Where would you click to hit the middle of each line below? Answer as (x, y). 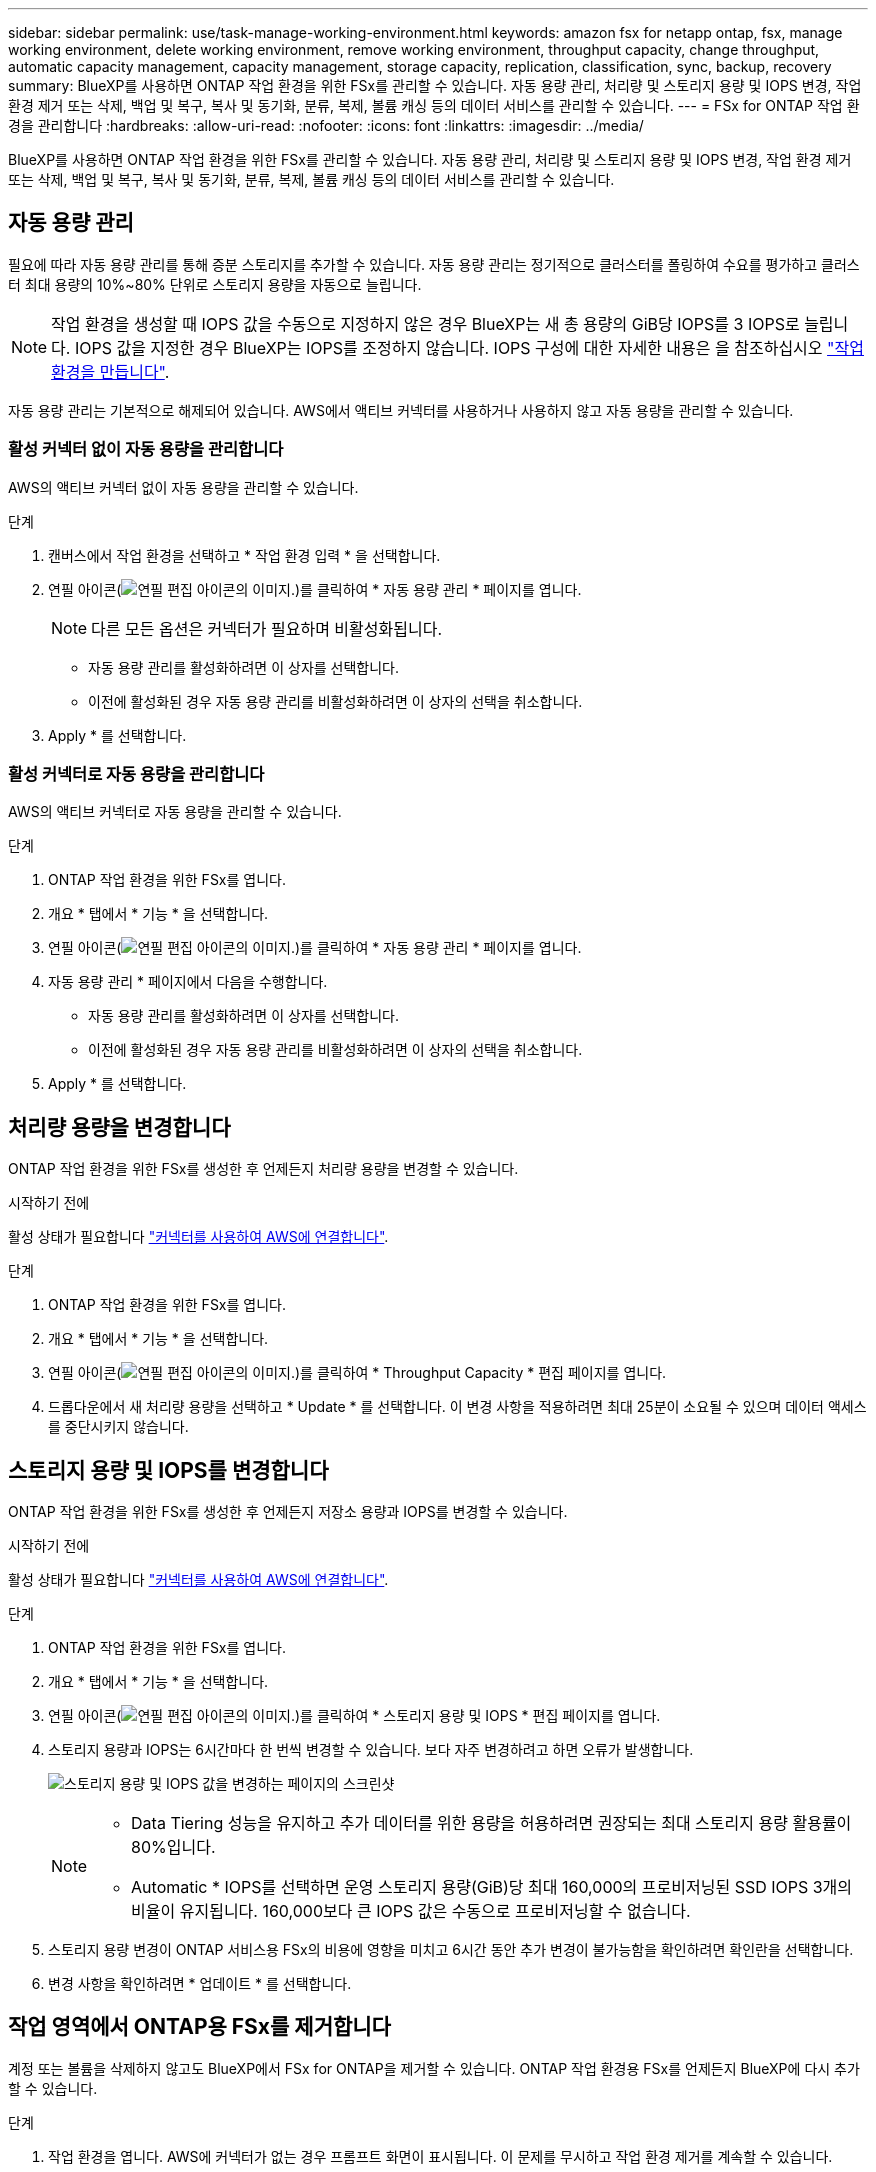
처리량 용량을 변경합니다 (119, 1127)
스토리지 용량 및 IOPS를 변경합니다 (168, 1470)
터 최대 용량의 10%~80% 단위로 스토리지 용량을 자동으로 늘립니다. (215, 284)
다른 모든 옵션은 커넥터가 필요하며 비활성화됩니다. (267, 628)
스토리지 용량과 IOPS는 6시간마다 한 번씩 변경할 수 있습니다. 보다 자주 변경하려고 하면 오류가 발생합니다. (371, 1750)
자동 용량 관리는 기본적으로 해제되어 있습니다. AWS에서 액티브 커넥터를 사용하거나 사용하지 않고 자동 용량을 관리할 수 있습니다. (401, 410)
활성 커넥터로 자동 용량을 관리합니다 (136, 773)
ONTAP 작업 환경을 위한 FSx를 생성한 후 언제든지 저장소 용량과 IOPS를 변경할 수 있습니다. (288, 1512)
